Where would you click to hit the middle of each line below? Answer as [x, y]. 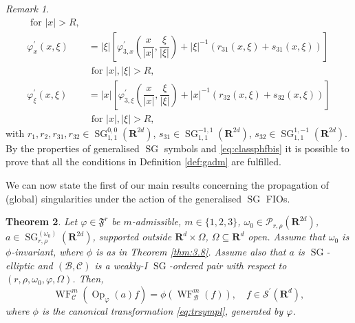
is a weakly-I [121, 265]
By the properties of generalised [73, 148]
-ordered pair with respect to [228, 265]
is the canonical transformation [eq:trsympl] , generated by [162, 310]
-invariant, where [47, 252]
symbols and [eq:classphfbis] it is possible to [257, 148]
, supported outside [132, 237]
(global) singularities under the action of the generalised [123, 198]
